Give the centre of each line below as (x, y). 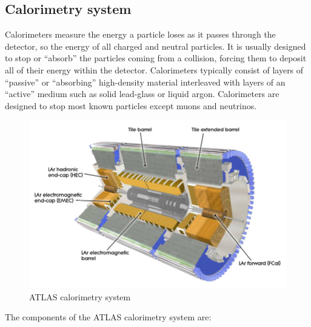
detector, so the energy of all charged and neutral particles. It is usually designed (155, 46)
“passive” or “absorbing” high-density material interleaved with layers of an (145, 82)
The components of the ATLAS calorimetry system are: (108, 317)
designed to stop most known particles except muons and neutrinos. (131, 105)
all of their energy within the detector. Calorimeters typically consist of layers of (154, 69)
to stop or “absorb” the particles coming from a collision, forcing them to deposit (156, 58)
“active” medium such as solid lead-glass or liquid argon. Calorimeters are (142, 94)
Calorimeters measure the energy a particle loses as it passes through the (140, 34)
